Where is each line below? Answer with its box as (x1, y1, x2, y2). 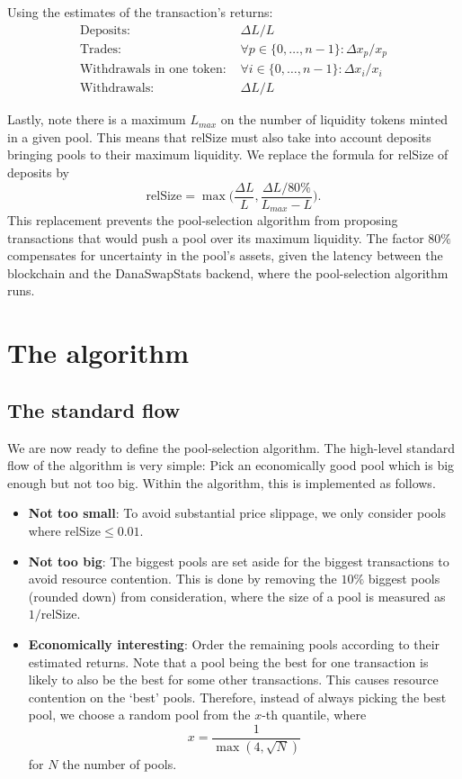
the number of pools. (62, 754, 177, 773)
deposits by (7, 162, 69, 181)
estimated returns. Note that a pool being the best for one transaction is (28, 652, 429, 671)
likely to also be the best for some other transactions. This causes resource (28, 670, 439, 689)
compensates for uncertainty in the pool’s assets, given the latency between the (7, 246, 443, 265)
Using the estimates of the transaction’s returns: (7, 3, 273, 21)
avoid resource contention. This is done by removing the (28, 569, 337, 588)
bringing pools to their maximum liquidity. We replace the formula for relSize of (7, 145, 449, 164)
